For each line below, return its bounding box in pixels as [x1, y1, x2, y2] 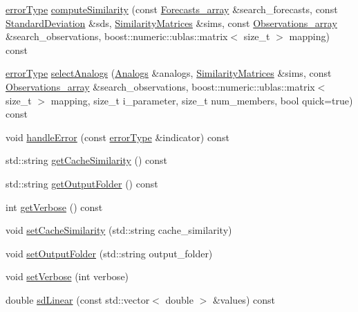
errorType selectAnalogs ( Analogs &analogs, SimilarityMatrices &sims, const [6, 66, 332, 80]
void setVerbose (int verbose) [6, 269, 129, 284]
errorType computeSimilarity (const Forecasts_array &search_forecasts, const [6, 2, 338, 16]
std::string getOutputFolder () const [6, 176, 158, 190]
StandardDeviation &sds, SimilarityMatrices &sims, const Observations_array [6, 15, 337, 30]
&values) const [212, 292, 275, 306]
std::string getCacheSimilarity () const [6, 153, 168, 167]
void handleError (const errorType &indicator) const [6, 129, 229, 144]
